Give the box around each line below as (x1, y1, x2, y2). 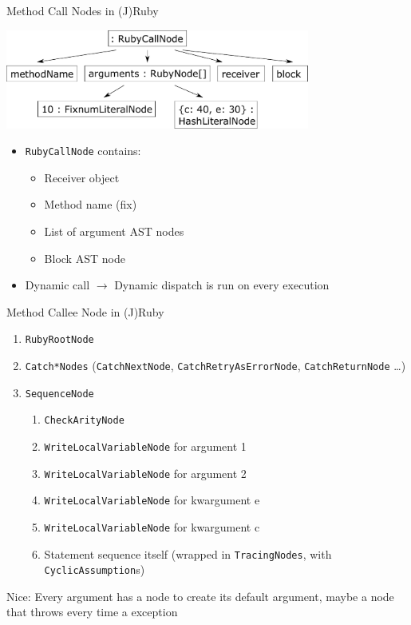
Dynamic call (25, 277, 90, 293)
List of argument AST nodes (44, 222, 184, 239)
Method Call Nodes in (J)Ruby (6, 2, 159, 18)
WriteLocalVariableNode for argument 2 (44, 464, 247, 481)
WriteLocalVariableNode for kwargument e (44, 492, 260, 508)
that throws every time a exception (6, 603, 178, 620)
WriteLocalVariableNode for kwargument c (44, 518, 260, 535)
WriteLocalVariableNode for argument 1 (44, 437, 247, 454)
